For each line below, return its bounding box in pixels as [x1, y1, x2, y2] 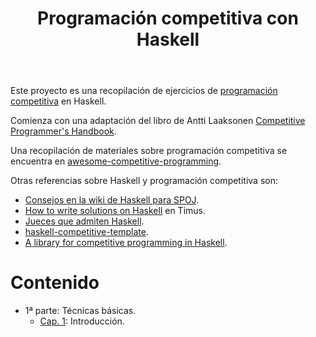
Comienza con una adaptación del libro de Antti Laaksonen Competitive [10, 115, 306, 127]
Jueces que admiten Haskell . [24, 215, 145, 227]
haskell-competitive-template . [24, 226, 149, 238]
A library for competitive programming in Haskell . [24, 237, 228, 249]
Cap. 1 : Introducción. [39, 315, 125, 327]
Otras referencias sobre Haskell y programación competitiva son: [10, 175, 278, 187]
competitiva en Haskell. [10, 95, 107, 107]
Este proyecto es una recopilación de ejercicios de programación [10, 85, 278, 97]
